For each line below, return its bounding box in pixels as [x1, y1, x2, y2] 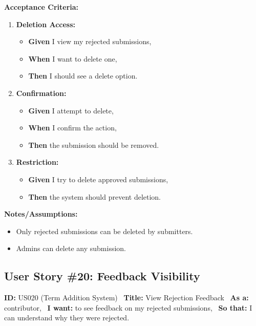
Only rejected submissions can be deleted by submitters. [16, 225, 193, 236]
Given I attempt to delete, [28, 105, 114, 116]
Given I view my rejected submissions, [28, 36, 152, 47]
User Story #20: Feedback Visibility [4, 268, 200, 284]
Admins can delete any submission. [16, 243, 126, 254]
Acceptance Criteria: [4, 2, 79, 12]
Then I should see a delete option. [28, 70, 138, 81]
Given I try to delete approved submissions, [28, 174, 168, 184]
